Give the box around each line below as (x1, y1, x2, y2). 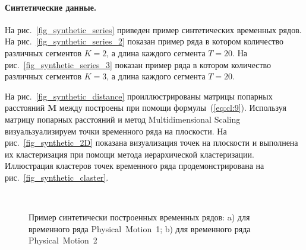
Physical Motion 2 (29, 234, 97, 246)
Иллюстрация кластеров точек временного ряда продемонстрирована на (5, 159, 264, 172)
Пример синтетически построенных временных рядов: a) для (29, 211, 250, 223)
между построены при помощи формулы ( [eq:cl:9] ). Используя (59, 101, 286, 114)
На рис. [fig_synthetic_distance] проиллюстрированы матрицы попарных (5, 89, 273, 102)
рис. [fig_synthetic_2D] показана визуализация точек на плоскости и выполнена (5, 136, 298, 149)
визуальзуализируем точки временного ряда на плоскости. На (5, 124, 227, 137)
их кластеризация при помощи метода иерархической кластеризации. (5, 148, 254, 160)
